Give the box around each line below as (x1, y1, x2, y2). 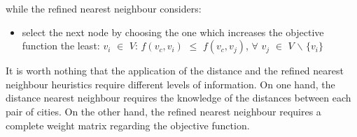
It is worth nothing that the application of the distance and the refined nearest (6, 63, 344, 78)
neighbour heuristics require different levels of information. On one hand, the (6, 76, 335, 91)
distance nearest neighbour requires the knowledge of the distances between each (6, 90, 351, 105)
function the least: (22, 38, 100, 53)
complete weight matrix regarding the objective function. (6, 118, 250, 132)
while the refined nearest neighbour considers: (6, 1, 202, 15)
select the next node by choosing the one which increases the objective (22, 24, 324, 39)
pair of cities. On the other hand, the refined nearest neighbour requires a (6, 104, 321, 118)
